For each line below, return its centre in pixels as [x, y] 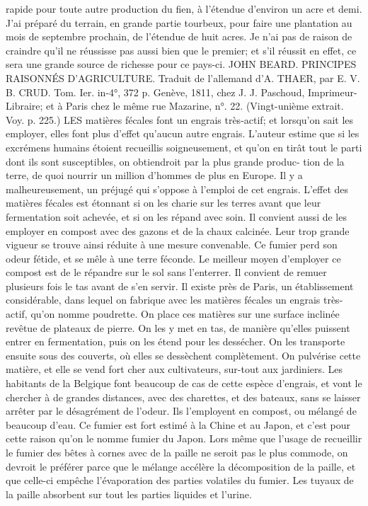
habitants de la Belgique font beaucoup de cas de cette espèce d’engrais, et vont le [184, 383]
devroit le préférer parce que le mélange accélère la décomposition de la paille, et [181, 466]
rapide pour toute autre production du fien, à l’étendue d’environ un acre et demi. [184, 8]
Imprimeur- [332, 92]
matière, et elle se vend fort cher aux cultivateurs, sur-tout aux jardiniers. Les [174, 369]
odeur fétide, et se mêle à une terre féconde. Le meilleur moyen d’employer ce [173, 258]
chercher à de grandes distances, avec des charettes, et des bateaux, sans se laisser [183, 397]
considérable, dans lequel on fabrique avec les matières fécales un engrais [163, 300]
